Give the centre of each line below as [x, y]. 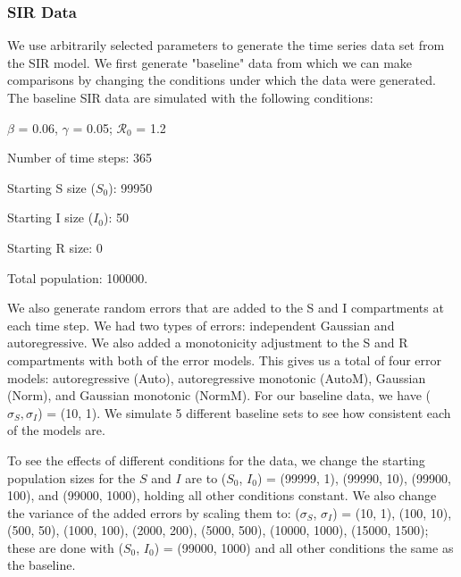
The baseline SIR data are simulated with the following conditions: [190, 97]
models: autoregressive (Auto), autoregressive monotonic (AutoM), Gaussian [217, 377]
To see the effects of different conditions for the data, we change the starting [216, 460]
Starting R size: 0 [55, 247]
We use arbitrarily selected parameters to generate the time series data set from [226, 45]
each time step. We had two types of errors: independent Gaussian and [201, 325]
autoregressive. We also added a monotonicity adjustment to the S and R [208, 343]
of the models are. [56, 430]
